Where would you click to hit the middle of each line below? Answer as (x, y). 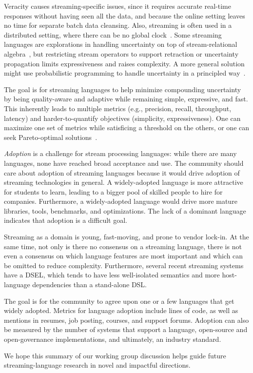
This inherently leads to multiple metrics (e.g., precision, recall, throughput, (118, 108)
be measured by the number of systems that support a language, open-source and (126, 329)
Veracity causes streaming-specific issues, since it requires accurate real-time (117, 6)
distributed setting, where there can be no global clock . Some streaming (113, 34)
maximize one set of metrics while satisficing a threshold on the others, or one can (127, 128)
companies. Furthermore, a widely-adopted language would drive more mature (121, 201)
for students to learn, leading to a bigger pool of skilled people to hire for (113, 191)
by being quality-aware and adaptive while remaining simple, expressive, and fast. (126, 99)
